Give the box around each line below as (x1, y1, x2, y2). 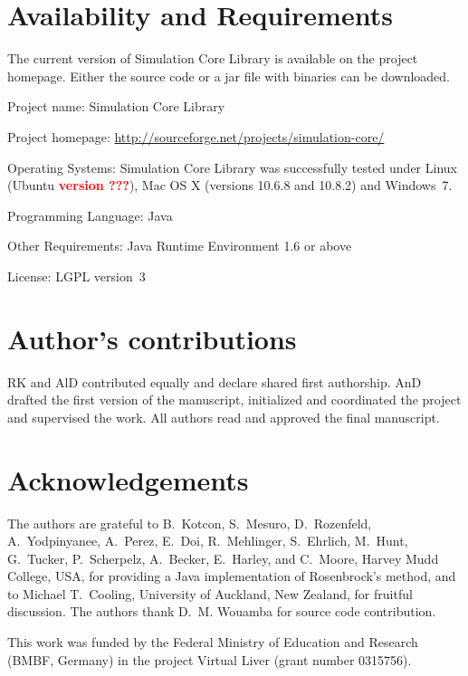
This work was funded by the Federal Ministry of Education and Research (7, 633, 418, 652)
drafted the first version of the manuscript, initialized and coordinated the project (7, 390, 462, 409)
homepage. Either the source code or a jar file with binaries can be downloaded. (7, 66, 450, 85)
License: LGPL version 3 (7, 266, 146, 285)
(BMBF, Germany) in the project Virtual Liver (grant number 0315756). (7, 650, 412, 669)
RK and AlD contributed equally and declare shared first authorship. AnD (7, 372, 422, 391)
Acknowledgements (7, 461, 249, 498)
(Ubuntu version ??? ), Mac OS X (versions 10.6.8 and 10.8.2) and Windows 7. (7, 176, 453, 195)
